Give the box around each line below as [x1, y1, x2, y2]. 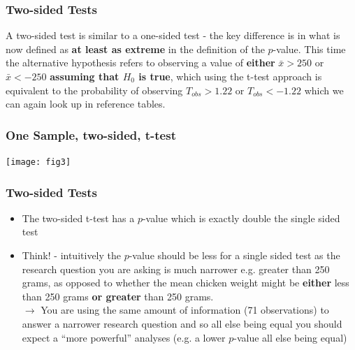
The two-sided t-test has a [22, 210, 135, 225]
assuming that [50, 69, 119, 83]
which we [304, 82, 344, 97]
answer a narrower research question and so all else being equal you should [22, 316, 342, 331]
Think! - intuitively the [22, 248, 121, 263]
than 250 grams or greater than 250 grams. [22, 289, 214, 303]
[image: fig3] [6, 157, 71, 167]
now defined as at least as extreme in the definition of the [6, 41, 265, 56]
